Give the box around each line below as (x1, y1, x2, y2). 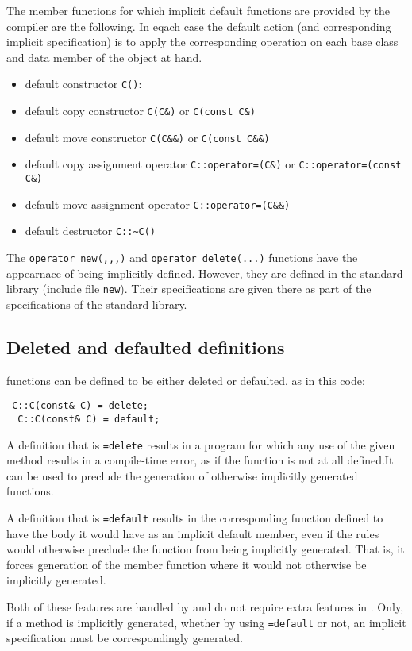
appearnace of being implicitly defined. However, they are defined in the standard (6, 264, 403, 281)
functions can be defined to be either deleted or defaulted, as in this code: (6, 372, 365, 388)
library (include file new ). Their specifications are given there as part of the (6, 280, 372, 297)
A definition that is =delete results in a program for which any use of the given (6, 436, 395, 453)
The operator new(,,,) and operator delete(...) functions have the (6, 248, 358, 265)
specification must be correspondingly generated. (6, 630, 243, 646)
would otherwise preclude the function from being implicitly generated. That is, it (6, 541, 405, 557)
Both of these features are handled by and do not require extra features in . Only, (6, 599, 404, 615)
